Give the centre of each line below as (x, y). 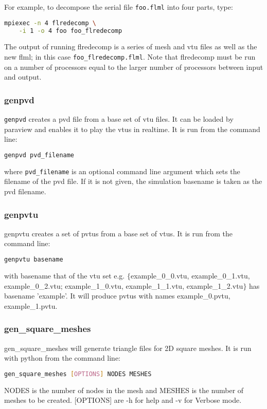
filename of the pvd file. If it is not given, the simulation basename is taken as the (133, 181)
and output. (23, 77)
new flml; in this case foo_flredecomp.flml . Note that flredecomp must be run (130, 57)
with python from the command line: (63, 358)
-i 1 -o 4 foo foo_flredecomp (70, 31)
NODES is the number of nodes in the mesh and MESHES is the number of (124, 390)
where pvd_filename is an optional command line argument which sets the (122, 171)
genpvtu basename (34, 260)
